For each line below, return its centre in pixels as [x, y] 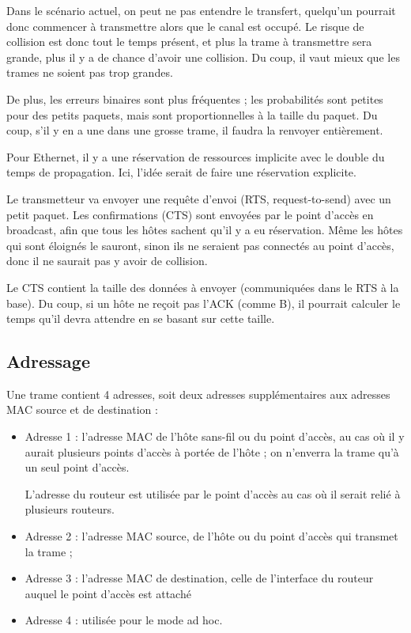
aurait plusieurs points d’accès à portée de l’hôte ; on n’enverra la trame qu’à [212, 451]
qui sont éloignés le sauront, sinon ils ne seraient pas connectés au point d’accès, [200, 245]
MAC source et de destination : [82, 409]
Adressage [48, 361]
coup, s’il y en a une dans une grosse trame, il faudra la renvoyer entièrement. [195, 130]
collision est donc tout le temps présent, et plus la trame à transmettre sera [189, 42]
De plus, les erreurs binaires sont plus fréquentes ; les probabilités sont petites [195, 99]
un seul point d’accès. [77, 467]
